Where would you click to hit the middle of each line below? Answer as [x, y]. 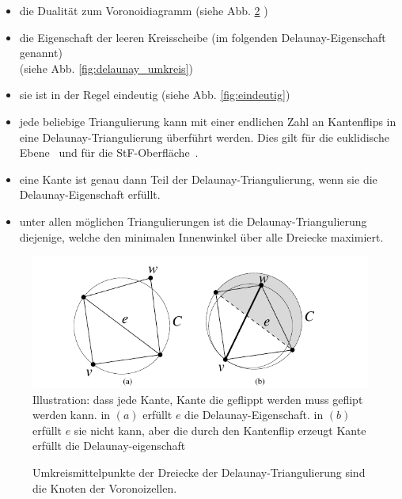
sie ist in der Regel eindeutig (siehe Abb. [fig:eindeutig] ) [155, 95]
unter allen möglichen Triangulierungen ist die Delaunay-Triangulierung [193, 221]
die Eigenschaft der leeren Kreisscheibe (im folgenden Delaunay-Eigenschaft [203, 37]
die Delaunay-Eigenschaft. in [254, 415]
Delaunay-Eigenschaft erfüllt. [90, 194]
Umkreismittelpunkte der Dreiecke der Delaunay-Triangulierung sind [199, 472]
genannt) [41, 53]
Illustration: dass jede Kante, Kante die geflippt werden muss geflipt [198, 399]
